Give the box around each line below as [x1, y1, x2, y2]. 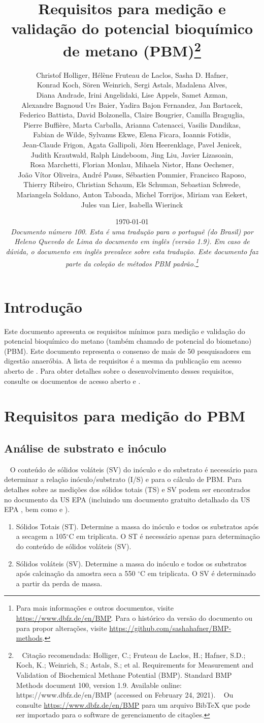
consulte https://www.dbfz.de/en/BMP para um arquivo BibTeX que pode [16, 699, 250, 710]
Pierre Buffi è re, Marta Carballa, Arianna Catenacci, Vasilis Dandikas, [23, 119, 241, 130]
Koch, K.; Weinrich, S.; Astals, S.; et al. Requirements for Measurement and [16, 659, 254, 670]
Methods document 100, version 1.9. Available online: [16, 679, 182, 690]
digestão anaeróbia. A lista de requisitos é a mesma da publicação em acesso [4, 355, 242, 366]
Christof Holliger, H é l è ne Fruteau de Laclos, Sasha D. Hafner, [36, 69, 228, 80]
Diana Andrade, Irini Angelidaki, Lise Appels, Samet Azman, [36, 89, 228, 100]
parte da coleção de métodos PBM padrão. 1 [65, 256, 199, 268]
